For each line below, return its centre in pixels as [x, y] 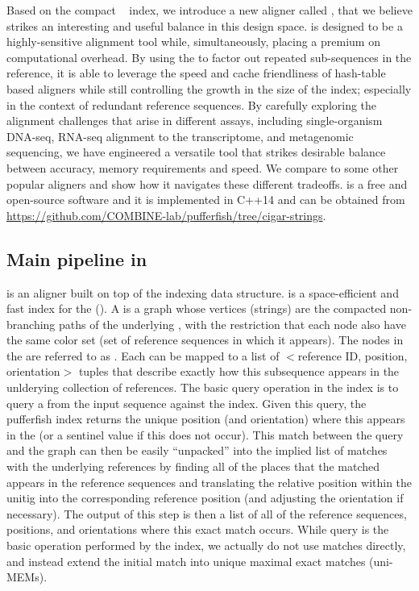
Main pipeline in [77, 258]
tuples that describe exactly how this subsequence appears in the [239, 371]
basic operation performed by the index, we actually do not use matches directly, [206, 545]
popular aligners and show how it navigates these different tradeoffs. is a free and [207, 183]
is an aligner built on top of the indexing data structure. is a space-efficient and [203, 292]
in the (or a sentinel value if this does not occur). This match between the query [205, 434]
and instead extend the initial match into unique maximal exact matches [186, 561]
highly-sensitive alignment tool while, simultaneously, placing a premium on [193, 42]
